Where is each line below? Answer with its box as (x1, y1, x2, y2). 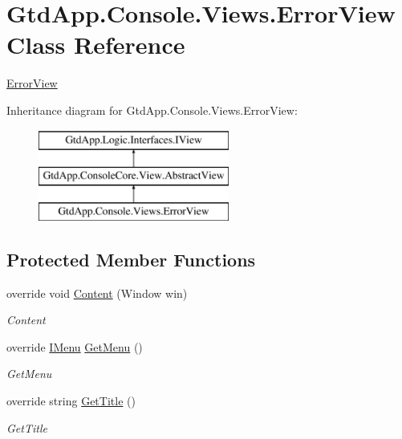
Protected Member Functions (6, 246, 256, 271)
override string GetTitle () (6, 392, 136, 409)
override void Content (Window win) (6, 284, 188, 301)
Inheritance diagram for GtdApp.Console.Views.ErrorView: (6, 101, 298, 118)
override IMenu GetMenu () (6, 338, 143, 355)
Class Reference (6, 28, 185, 61)
